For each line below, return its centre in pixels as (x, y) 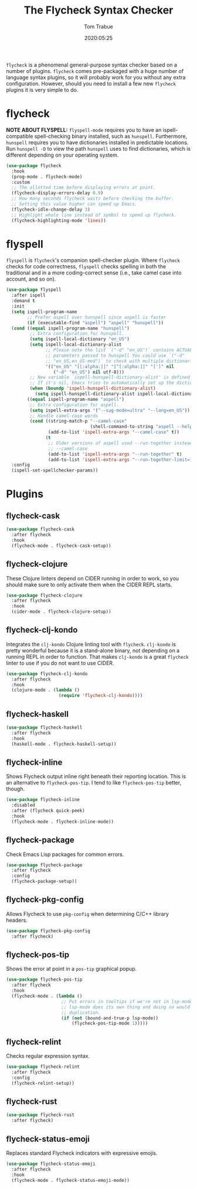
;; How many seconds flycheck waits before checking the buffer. (93, 199)
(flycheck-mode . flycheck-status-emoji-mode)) (71, 1180)
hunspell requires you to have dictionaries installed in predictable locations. (97, 142)
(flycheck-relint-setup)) (43, 1083)
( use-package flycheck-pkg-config (48, 931)
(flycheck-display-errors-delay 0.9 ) (57, 193)
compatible (20, 136)
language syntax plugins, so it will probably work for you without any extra (96, 77)
